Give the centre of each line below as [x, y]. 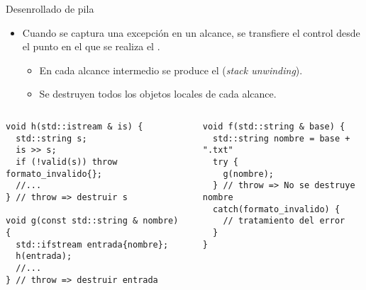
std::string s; [51, 138]
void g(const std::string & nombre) [92, 221]
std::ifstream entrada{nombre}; [92, 244]
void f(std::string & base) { [274, 126]
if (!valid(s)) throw [67, 162]
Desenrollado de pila [50, 8]
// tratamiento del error [284, 221]
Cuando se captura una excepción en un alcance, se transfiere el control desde [191, 32]
